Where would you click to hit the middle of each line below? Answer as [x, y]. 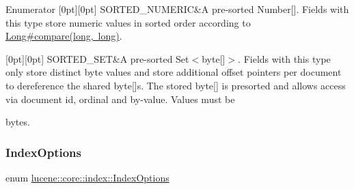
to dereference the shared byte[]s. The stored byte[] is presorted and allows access [176, 85]
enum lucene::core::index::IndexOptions [87, 177]
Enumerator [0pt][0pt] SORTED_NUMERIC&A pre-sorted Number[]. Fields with [177, 9]
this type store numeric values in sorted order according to [128, 22]
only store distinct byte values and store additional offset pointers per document [174, 72]
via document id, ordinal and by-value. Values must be [120, 99]
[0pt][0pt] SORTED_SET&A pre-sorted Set [97, 58]
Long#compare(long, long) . [64, 36]
